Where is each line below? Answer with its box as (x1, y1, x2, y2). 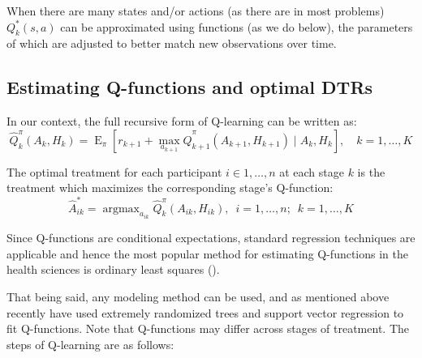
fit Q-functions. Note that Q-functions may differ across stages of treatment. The (6, 320, 409, 337)
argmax (102, 202, 140, 215)
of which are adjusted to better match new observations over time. (6, 35, 337, 52)
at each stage (279, 163, 344, 180)
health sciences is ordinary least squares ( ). (6, 261, 220, 278)
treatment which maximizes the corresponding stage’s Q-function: (6, 179, 334, 196)
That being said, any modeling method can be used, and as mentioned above (6, 288, 390, 305)
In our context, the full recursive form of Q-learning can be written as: (6, 113, 357, 130)
